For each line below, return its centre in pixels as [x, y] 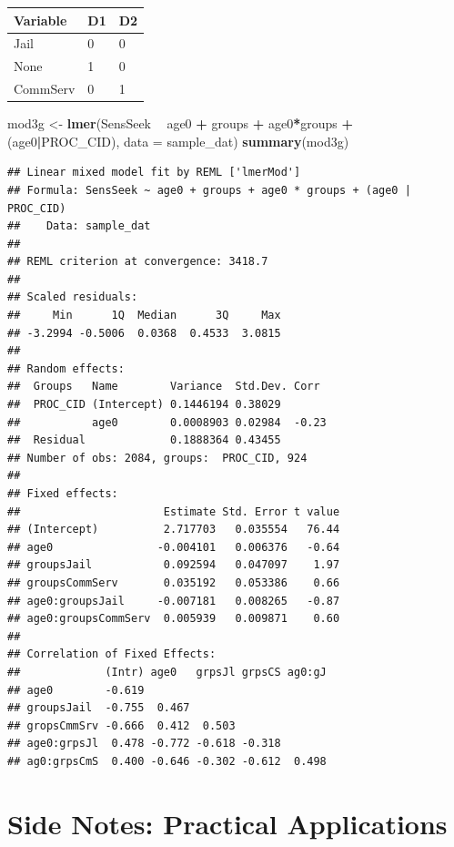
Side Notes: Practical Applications [227, 823]
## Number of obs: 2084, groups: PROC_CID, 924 [157, 458]
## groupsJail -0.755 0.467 [99, 708]
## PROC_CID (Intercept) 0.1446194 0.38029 [144, 405]
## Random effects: [66, 368]
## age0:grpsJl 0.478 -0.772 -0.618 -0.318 [144, 744]
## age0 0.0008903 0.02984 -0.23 [167, 422]
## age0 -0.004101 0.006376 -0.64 [174, 547]
